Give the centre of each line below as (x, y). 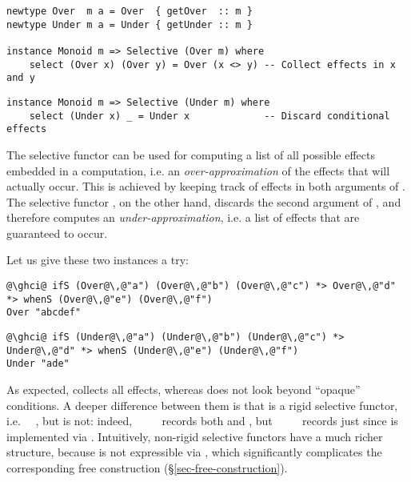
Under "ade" (38, 364)
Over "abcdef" (44, 313)
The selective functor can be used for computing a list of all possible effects (191, 154)
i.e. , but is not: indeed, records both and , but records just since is (202, 421)
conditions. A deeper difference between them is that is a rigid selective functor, (202, 405)
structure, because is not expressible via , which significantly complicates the (194, 452)
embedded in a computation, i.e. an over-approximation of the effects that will (198, 170)
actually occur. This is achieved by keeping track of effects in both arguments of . (206, 186)
